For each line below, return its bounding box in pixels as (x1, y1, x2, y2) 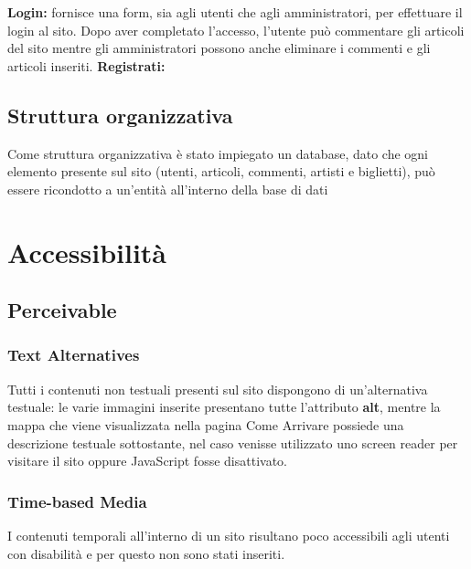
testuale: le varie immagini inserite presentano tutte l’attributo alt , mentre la (7, 397, 441, 416)
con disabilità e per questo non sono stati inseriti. (7, 543, 285, 563)
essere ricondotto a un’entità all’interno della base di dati (7, 179, 328, 198)
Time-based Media (7, 490, 147, 512)
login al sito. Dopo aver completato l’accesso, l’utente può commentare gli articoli (7, 20, 465, 39)
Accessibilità (7, 233, 167, 270)
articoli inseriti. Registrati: (7, 56, 166, 75)
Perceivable (7, 296, 117, 324)
